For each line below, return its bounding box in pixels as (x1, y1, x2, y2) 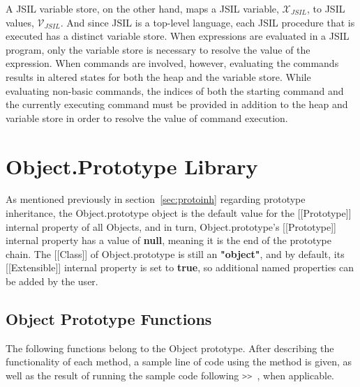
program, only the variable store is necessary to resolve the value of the (6, 42, 310, 56)
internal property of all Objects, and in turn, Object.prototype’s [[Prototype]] (6, 219, 336, 234)
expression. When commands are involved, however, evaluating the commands (6, 56, 339, 70)
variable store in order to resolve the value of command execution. (6, 110, 288, 125)
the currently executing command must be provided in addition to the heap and (6, 97, 348, 112)
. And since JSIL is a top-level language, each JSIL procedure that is (60, 15, 355, 29)
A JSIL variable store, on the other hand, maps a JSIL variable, (6, 1, 279, 15)
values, (6, 15, 34, 29)
